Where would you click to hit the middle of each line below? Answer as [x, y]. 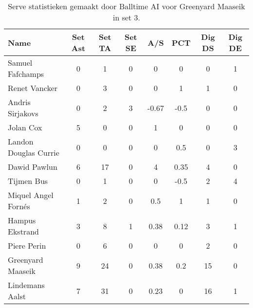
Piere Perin [27, 245]
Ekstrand [23, 231]
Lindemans [26, 285]
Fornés [19, 206]
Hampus [22, 220]
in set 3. [126, 17]
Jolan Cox [25, 127]
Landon [21, 141]
